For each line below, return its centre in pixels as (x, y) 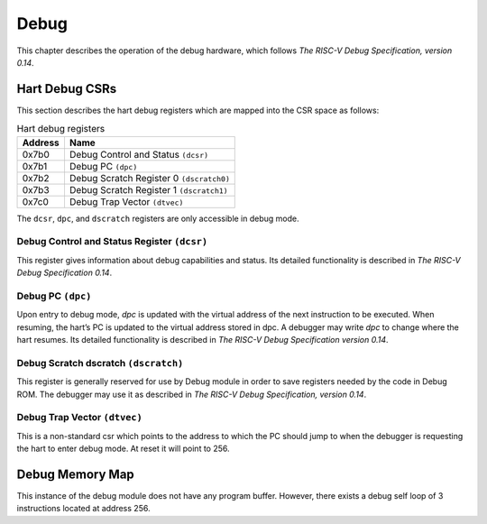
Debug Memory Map (75, 474)
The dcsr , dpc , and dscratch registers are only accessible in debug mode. (158, 218)
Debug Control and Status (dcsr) (139, 154)
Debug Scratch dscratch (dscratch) (100, 363)
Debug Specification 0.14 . (64, 273)
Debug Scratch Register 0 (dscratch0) (149, 178)
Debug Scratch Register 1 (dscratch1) (149, 189)
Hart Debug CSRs (67, 89)
